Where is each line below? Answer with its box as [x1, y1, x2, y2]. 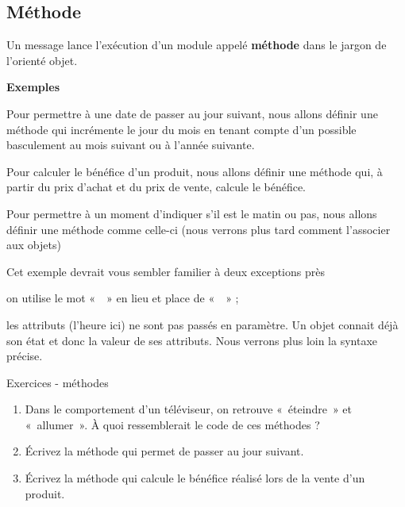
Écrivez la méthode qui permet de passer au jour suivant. [25, 443, 304, 459]
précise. [6, 348, 43, 364]
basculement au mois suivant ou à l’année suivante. [6, 136, 255, 153]
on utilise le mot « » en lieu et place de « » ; [6, 290, 239, 306]
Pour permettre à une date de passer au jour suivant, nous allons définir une [6, 105, 378, 121]
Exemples [6, 79, 60, 95]
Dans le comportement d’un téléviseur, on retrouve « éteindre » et [25, 401, 353, 417]
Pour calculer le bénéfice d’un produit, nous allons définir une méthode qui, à [6, 163, 383, 179]
